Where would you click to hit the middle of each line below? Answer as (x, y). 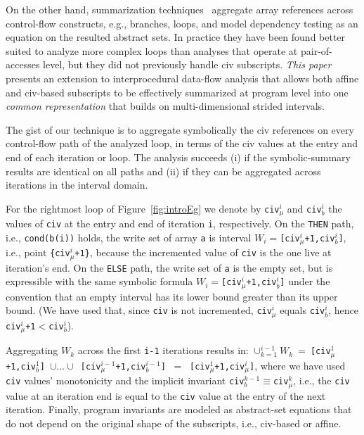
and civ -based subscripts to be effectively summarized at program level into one (177, 92)
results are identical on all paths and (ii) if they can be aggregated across (163, 171)
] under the (305, 281)
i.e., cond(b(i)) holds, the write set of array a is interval (129, 237)
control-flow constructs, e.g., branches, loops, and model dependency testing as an (182, 23)
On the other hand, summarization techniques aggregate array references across (180, 9)
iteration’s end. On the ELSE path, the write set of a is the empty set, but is (169, 267)
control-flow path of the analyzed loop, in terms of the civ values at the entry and (182, 143)
